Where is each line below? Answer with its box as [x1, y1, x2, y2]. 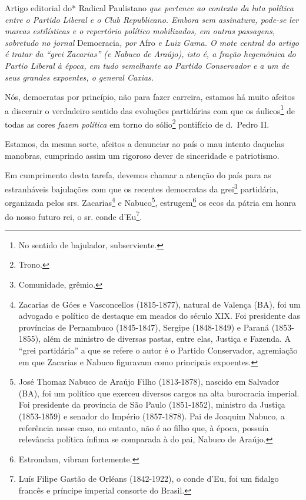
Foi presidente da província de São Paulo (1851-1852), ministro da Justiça [18, 398, 285, 411]
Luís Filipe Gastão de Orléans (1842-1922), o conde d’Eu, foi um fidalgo [18, 472, 279, 485]
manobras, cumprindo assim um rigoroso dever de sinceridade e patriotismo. [5, 149, 280, 161]
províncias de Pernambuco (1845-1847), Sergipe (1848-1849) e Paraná [18, 321, 270, 333]
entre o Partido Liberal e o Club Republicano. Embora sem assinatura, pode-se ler [5, 13, 299, 25]
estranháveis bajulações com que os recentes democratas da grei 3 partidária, [5, 181, 279, 195]
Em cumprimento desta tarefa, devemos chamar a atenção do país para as [5, 169, 271, 181]
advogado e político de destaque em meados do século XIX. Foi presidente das [18, 309, 300, 322]
